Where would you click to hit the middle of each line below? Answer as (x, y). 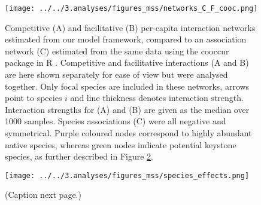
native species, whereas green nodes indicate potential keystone (121, 144)
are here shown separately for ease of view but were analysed (116, 74)
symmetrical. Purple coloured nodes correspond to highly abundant (128, 133)
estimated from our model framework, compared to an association (126, 39)
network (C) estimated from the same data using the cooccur (117, 51)
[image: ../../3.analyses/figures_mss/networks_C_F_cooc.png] (131, 8)
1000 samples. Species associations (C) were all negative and (116, 121)
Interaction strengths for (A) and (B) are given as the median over (127, 109)
